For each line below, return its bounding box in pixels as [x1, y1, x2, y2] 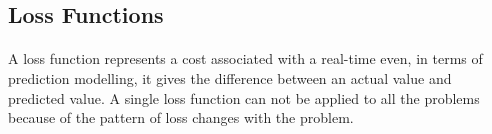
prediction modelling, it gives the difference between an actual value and [8, 67, 452, 88]
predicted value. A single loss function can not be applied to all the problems [8, 87, 480, 108]
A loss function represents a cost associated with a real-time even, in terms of [8, 48, 483, 69]
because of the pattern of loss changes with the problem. [8, 107, 354, 128]
